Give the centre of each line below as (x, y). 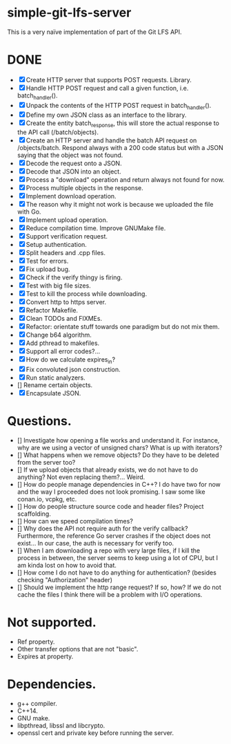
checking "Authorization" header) (64, 580)
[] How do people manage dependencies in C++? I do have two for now (119, 484)
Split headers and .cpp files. (66, 253)
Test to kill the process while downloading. (86, 294)
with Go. (29, 212)
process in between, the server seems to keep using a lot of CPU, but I (118, 558)
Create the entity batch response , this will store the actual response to (122, 124)
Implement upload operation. (67, 220)
